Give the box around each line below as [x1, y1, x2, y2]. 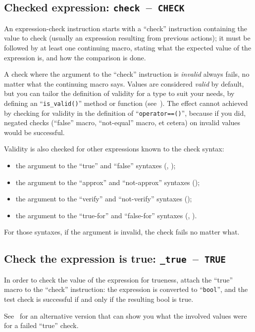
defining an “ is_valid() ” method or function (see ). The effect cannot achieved [4, 97, 248, 108]
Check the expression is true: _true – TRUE [4, 251, 226, 266]
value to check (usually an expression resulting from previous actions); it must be [4, 33, 251, 43]
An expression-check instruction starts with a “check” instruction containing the [4, 23, 247, 33]
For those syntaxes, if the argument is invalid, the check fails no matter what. [4, 227, 240, 237]
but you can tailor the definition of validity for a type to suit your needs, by [4, 88, 235, 98]
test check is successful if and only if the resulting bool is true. [4, 294, 194, 304]
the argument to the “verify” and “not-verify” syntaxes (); [15, 193, 192, 204]
